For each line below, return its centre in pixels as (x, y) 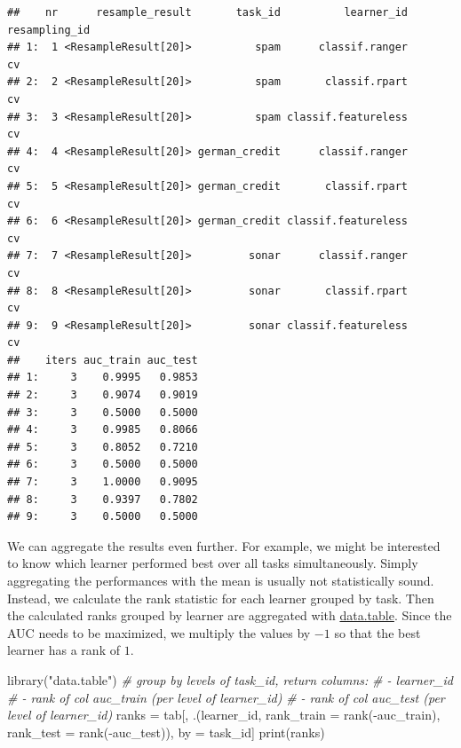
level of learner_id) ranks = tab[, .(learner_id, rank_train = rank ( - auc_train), (224, 715)
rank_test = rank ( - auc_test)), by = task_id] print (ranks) (166, 732)
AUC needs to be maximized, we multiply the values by (159, 632)
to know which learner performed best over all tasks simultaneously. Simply (213, 563)
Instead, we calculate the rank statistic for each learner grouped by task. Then (221, 598)
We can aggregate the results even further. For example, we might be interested (224, 545)
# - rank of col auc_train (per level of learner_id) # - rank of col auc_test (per (226, 697)
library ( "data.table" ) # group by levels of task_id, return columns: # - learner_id (230, 679)
